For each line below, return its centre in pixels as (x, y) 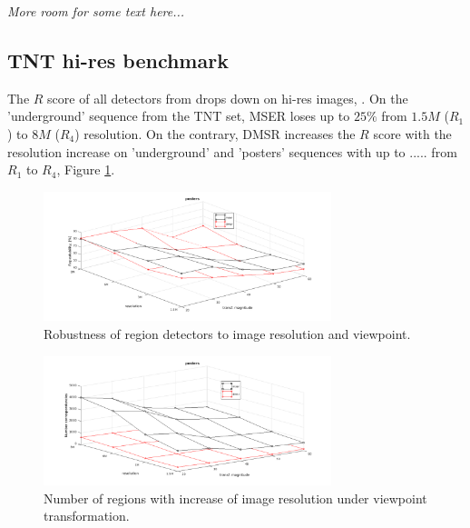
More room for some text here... (96, 11)
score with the (412, 133)
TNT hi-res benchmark (118, 60)
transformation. (87, 516)
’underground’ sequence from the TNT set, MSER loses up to (179, 116)
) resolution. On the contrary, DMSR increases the (215, 133)
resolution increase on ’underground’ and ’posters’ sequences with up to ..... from (232, 151)
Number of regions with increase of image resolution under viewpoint (235, 498)
